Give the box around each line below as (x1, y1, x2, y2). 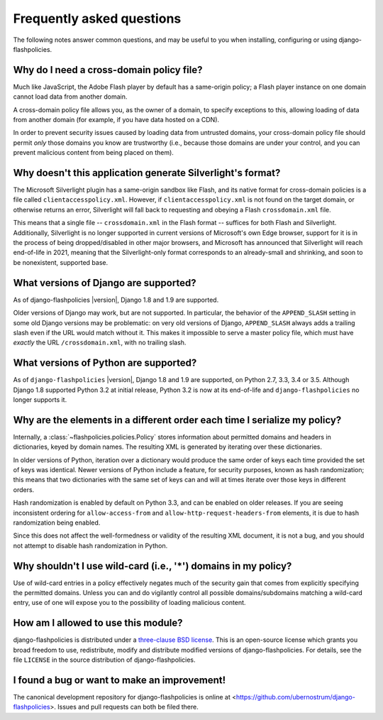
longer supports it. (13, 395, 67, 404)
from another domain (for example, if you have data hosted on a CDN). (13, 116, 220, 124)
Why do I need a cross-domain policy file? (13, 64, 203, 76)
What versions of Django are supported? (13, 277, 196, 289)
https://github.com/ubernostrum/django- (235, 693, 356, 702)
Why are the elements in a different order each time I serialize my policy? (13, 414, 342, 426)
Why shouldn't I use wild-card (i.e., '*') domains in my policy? (13, 560, 292, 572)
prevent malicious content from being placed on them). (13, 148, 174, 157)
